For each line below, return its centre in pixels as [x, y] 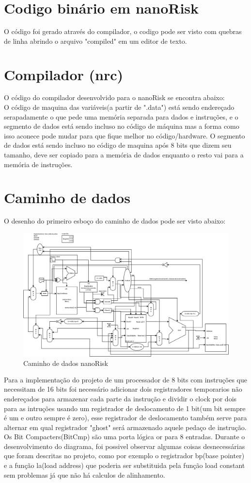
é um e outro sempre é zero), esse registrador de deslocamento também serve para [125, 418]
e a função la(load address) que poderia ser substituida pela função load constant [125, 465]
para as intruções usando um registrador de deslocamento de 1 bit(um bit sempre [125, 408]
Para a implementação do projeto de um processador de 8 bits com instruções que [126, 379]
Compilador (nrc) [64, 74]
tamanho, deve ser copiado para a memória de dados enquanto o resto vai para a [124, 155]
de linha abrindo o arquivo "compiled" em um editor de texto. [95, 41]
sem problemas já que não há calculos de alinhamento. [85, 474]
